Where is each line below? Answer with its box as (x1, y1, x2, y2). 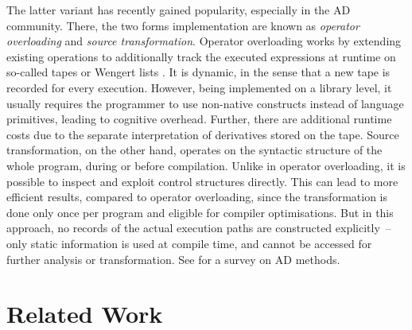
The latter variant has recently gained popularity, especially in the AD (6, 2, 351, 17)
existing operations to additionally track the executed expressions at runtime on (6, 48, 396, 64)
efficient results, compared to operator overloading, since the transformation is (6, 188, 387, 205)
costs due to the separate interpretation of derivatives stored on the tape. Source (6, 126, 399, 142)
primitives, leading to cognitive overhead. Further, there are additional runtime (6, 111, 392, 127)
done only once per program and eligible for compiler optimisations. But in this (6, 204, 394, 220)
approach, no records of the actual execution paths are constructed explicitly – (6, 219, 391, 236)
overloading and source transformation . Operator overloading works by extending (6, 33, 402, 49)
